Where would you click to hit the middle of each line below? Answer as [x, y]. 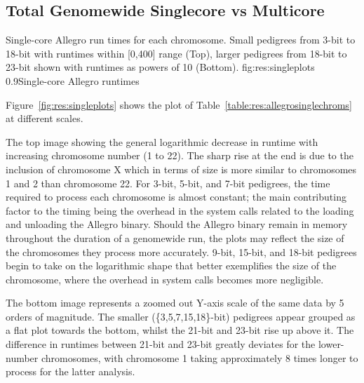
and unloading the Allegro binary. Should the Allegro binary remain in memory [177, 224]
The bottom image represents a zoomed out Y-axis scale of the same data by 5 [175, 303]
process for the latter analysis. [70, 371]
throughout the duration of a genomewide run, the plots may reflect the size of [175, 237]
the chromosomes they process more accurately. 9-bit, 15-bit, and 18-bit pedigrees [181, 251]
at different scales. [45, 118]
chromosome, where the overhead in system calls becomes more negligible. [165, 279]
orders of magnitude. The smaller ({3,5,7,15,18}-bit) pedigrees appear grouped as [181, 316]
